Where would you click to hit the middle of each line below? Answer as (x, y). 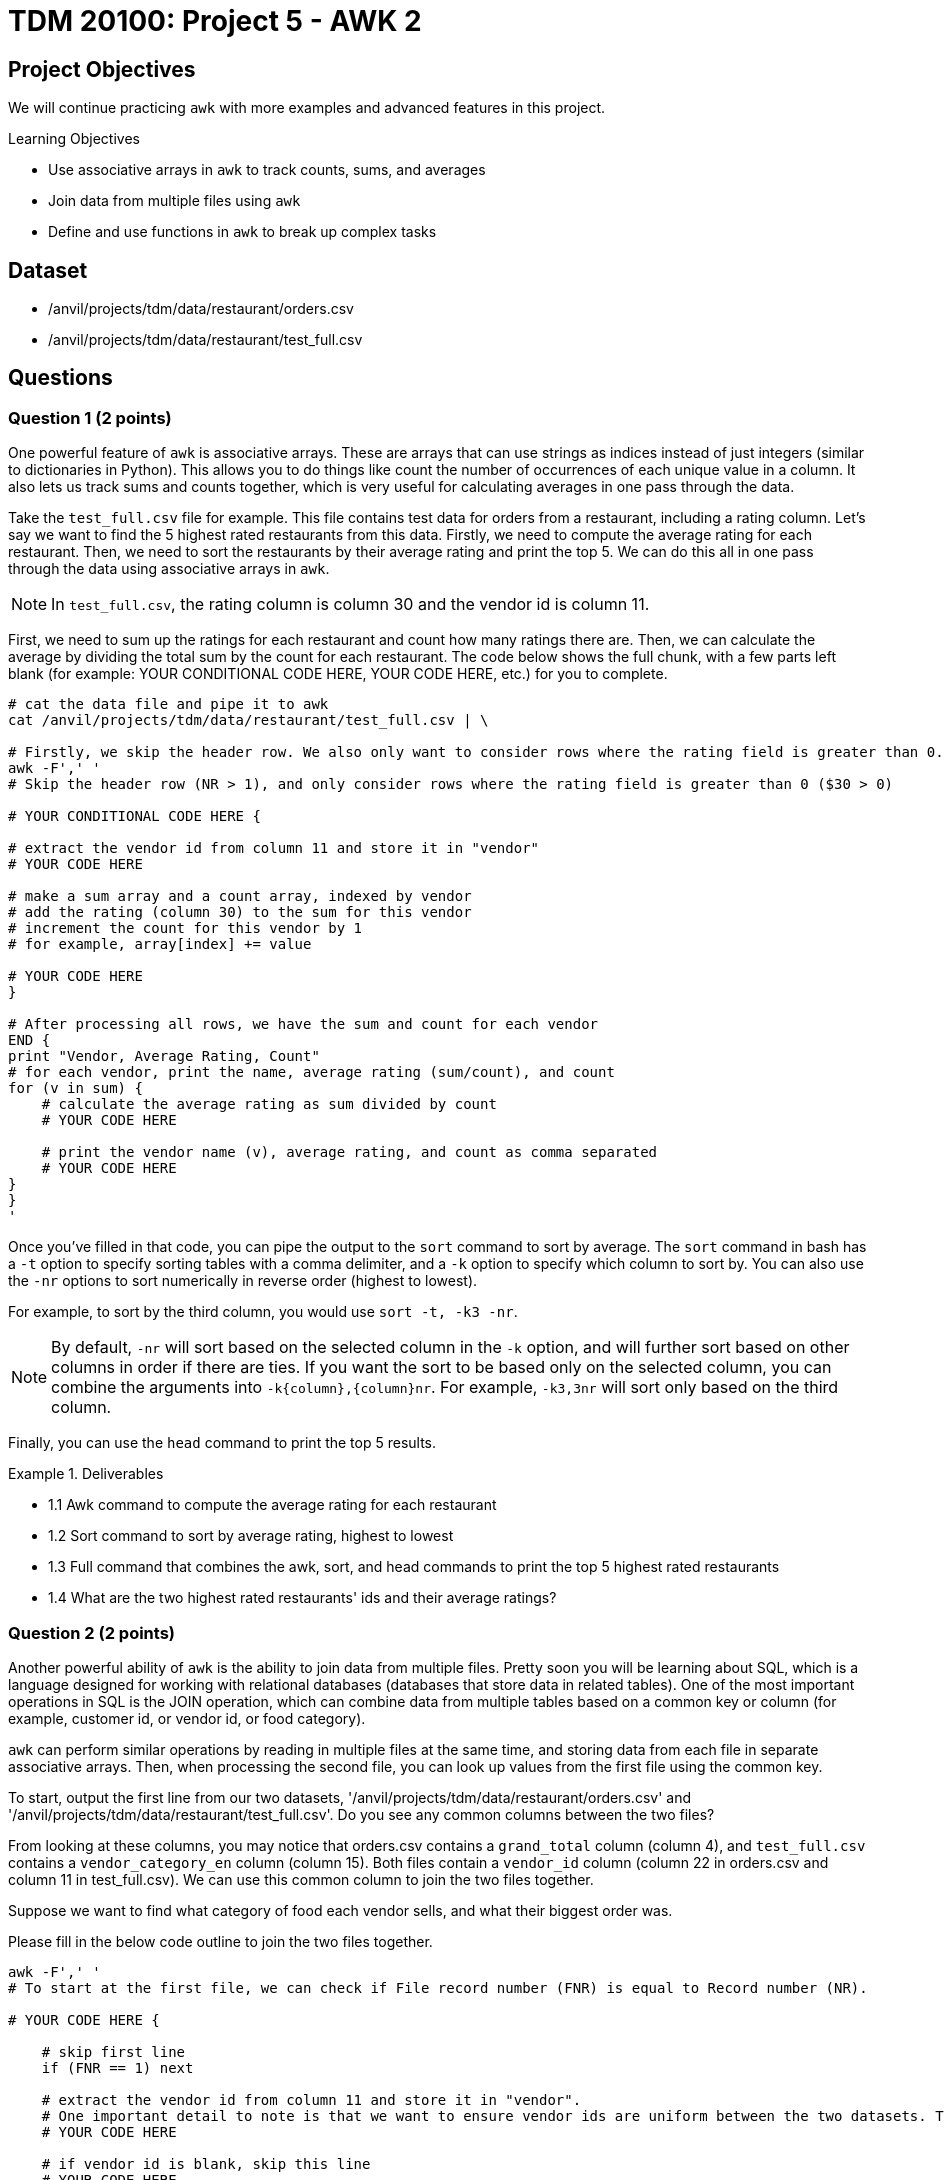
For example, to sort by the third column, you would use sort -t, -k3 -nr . (263, 1312)
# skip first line (113, 2051)
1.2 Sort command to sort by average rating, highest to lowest (251, 1536)
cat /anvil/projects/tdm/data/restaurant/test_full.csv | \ (248, 720)
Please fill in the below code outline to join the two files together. (220, 1941)
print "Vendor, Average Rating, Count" (164, 1056)
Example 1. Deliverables (86, 1474)
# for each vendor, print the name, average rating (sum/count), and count (311, 1072)
